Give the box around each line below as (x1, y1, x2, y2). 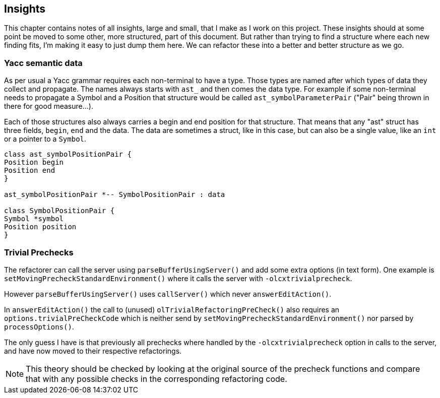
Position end (4, 166, 55, 175)
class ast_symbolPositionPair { (4, 150, 132, 159)
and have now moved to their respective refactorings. (4, 346, 182, 355)
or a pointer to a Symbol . (4, 135, 87, 144)
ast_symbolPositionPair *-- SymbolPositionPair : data (4, 190, 225, 199)
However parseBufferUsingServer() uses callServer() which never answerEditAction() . (4, 289, 332, 298)
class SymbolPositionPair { (4, 207, 115, 215)
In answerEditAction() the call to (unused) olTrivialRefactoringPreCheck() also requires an (4, 305, 340, 314)
